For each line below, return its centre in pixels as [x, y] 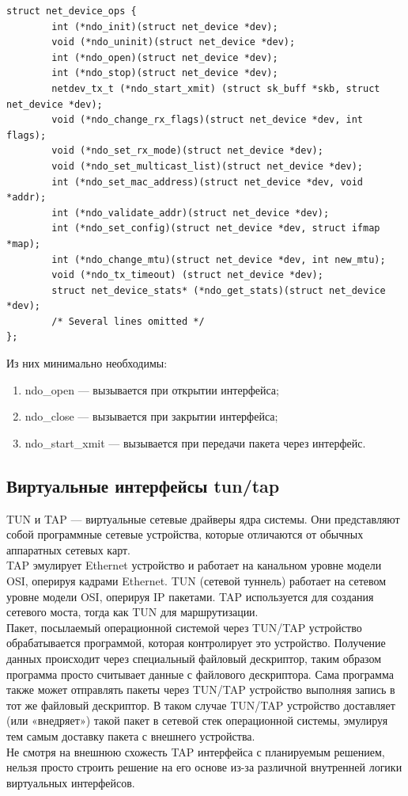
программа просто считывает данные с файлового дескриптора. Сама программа [200, 674]
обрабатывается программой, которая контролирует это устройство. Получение [196, 643]
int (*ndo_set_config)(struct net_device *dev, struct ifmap [216, 229]
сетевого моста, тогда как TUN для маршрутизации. [132, 612]
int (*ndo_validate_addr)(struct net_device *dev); [191, 213]
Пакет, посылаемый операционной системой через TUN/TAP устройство [184, 627]
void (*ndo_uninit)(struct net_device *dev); [174, 42]
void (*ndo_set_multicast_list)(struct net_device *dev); [208, 166]
